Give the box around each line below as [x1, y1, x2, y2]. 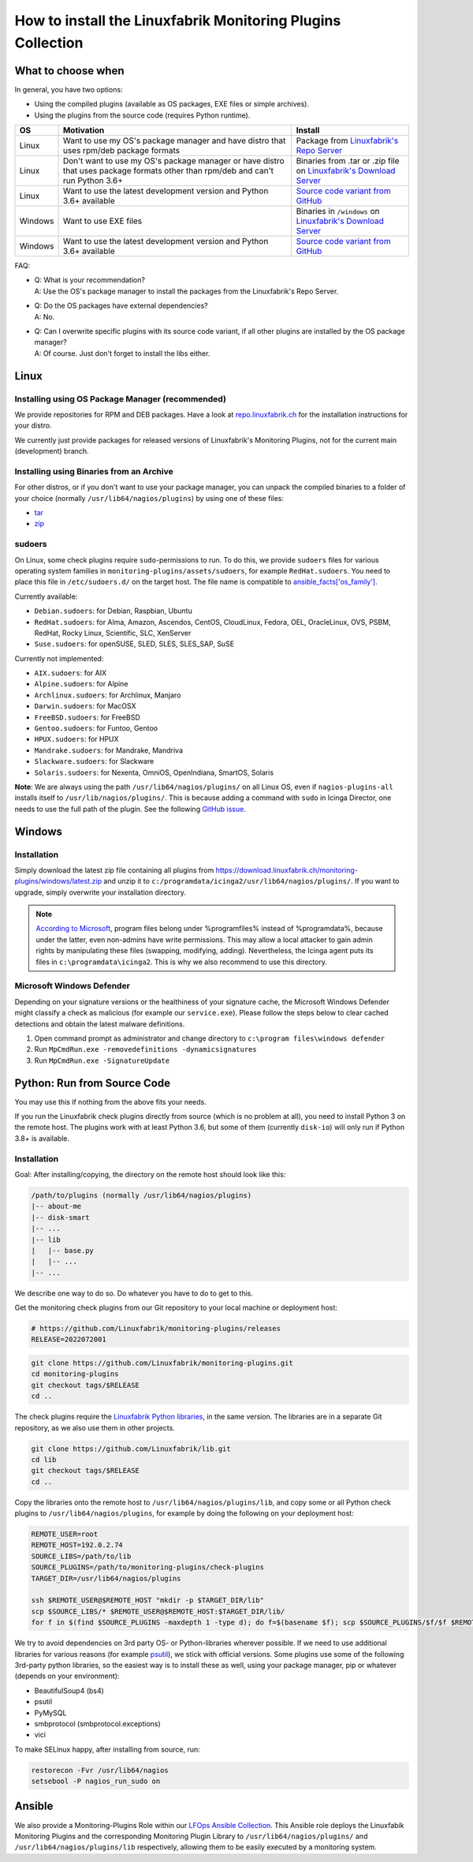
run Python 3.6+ [62, 175, 124, 186]
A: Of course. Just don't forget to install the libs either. [34, 348, 210, 358]
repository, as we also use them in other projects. [14, 1423, 175, 1432]
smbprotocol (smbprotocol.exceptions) [34, 1718, 161, 1728]
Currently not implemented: [14, 653, 104, 663]
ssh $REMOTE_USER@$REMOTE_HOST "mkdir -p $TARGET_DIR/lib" [31, 1596, 264, 1605]
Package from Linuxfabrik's [296, 135, 399, 146]
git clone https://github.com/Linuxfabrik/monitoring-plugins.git [31, 1359, 293, 1367]
